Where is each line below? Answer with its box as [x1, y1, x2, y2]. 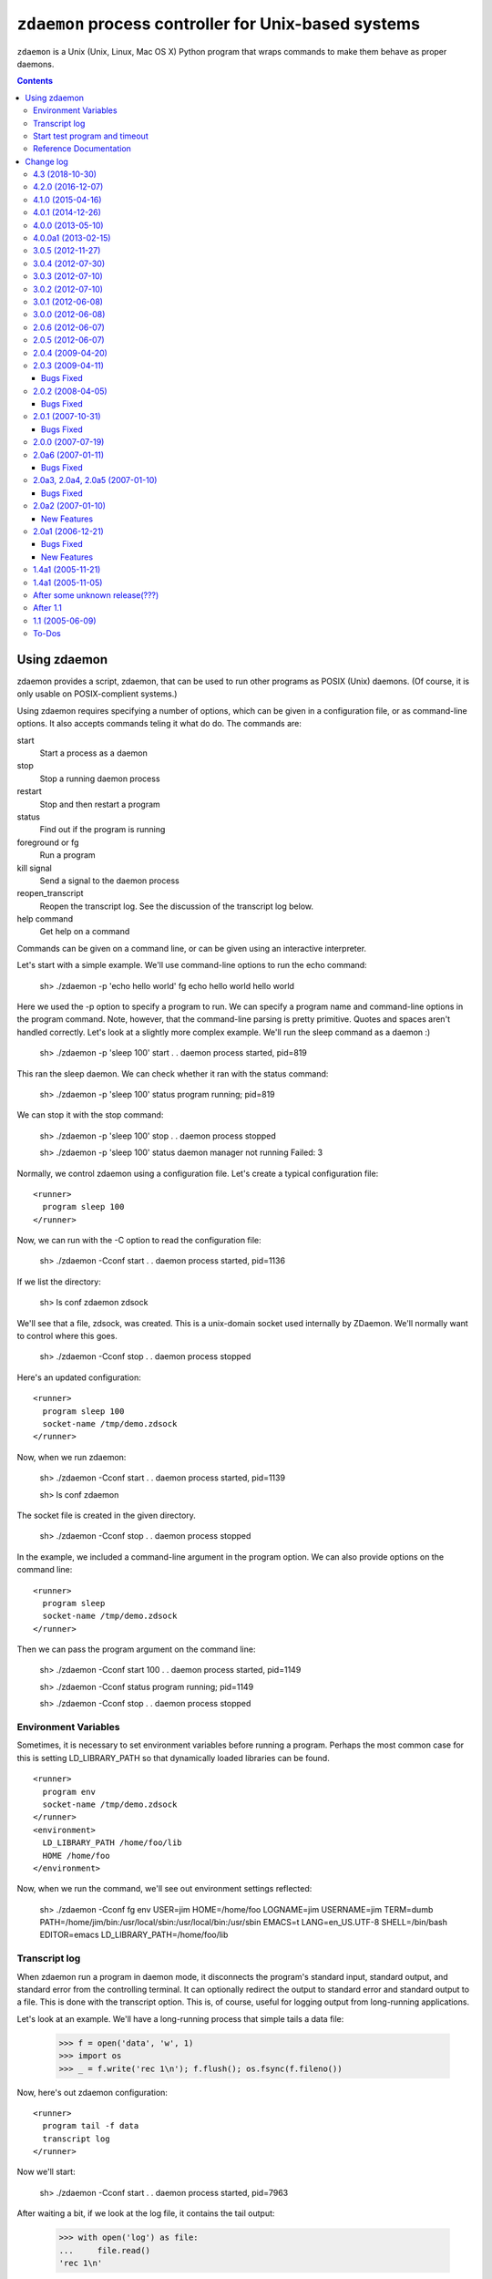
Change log [25, 156, 68, 167]
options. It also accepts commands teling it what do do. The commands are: [16, 718, 302, 729]
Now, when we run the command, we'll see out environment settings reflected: [16, 1883, 313, 1894]
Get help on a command [39, 926, 130, 937]
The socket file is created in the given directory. [16, 1510, 196, 1521]
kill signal [16, 862, 52, 873]
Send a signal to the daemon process [39, 875, 179, 886]
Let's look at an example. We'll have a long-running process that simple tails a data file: [16, 2013, 344, 2024]
